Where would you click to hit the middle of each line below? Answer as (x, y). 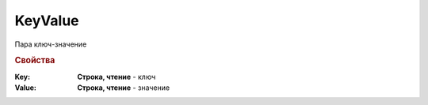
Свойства (35, 61)
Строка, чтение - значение (124, 88)
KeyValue (47, 21)
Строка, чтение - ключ (117, 77)
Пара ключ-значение (51, 44)
